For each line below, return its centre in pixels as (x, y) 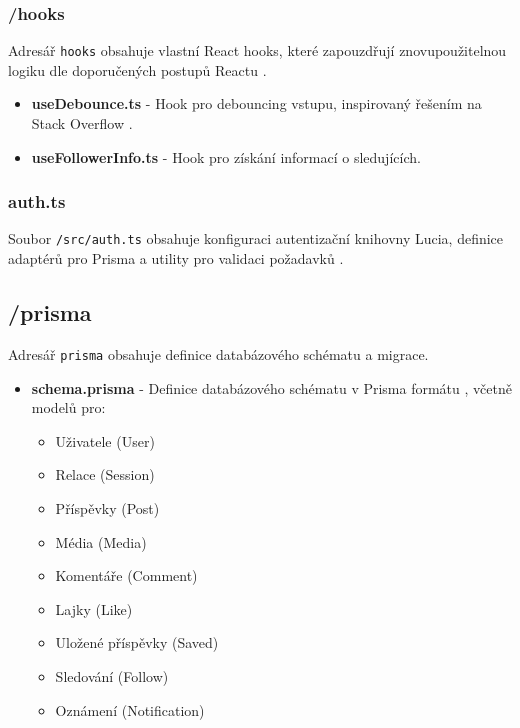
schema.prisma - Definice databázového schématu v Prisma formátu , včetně (271, 387)
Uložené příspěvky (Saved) (137, 642)
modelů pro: (68, 407)
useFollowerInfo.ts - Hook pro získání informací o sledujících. (226, 156)
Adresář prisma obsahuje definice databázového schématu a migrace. (218, 353)
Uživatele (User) (105, 440)
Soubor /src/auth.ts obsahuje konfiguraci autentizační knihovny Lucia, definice (256, 238)
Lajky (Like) (94, 608)
